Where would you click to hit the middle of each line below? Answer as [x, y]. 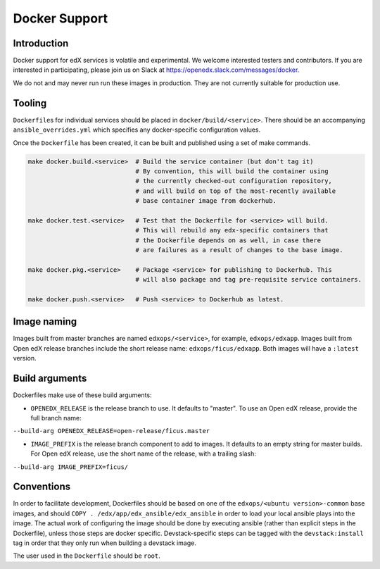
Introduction [41, 43]
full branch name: [56, 418]
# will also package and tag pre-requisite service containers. [249, 280]
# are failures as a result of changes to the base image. [240, 250]
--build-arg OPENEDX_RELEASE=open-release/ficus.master [112, 431]
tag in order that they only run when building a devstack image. [104, 543]
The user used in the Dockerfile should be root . [87, 556]
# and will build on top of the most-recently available [236, 191]
